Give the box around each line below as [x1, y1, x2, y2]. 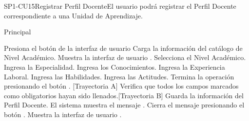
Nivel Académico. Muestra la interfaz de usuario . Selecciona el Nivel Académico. [4, 52, 246, 62]
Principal [4, 27, 31, 37]
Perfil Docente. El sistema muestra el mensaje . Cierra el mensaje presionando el [4, 100, 245, 110]
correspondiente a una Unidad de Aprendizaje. [4, 10, 143, 20]
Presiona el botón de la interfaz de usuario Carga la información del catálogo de [4, 43, 243, 53]
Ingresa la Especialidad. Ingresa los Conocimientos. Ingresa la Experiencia [4, 61, 225, 72]
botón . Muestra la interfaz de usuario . [4, 109, 122, 119]
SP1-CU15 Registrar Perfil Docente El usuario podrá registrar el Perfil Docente [4, 1, 236, 11]
